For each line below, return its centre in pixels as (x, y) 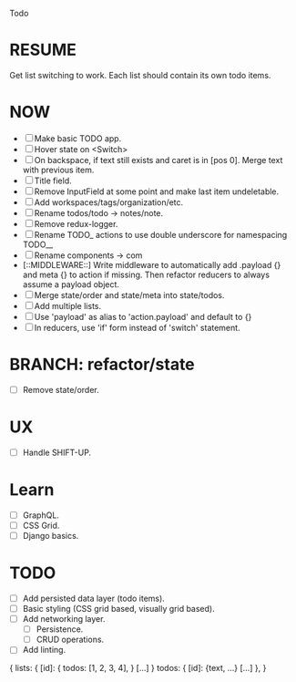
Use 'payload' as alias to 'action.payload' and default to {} (143, 316)
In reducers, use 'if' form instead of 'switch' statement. (137, 327)
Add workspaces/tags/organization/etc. (109, 202)
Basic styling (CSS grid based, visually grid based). (119, 609)
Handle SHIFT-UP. (57, 452)
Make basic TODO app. (78, 138)
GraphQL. (41, 515)
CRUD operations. (70, 640)
